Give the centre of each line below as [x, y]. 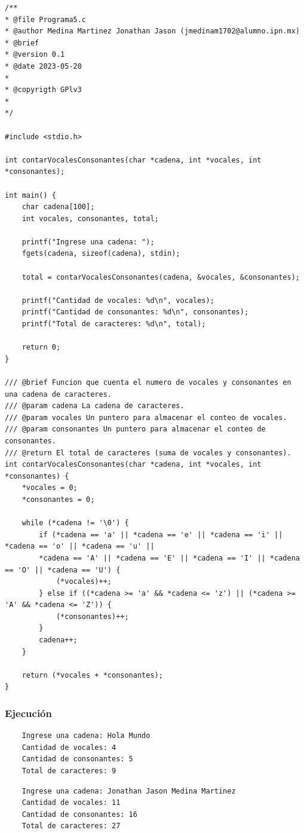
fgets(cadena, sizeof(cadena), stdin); [101, 254]
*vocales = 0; [50, 488]
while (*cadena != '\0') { [75, 523]
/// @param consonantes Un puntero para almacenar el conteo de [135, 429]
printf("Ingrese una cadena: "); [88, 242]
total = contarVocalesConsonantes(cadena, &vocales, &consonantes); [161, 277]
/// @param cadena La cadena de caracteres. [95, 406]
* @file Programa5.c [46, 19]
